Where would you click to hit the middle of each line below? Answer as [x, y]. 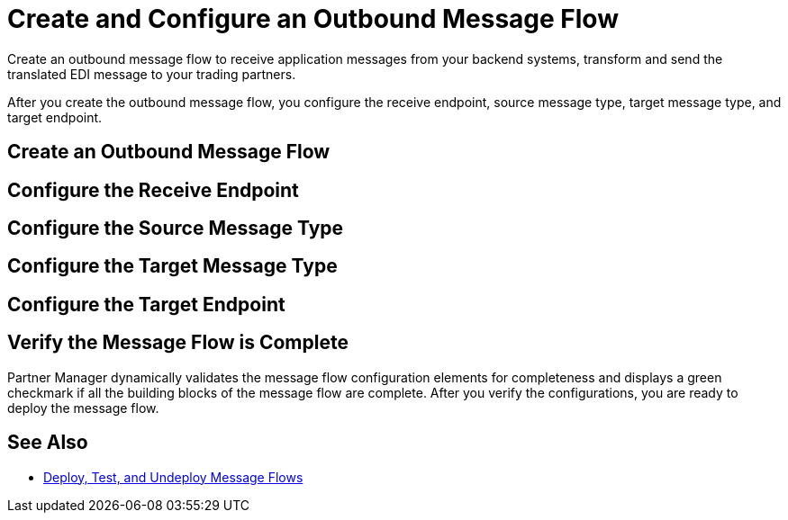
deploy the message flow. [83, 408]
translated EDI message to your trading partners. [152, 74]
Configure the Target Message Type [172, 266]
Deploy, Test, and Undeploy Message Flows [173, 477]
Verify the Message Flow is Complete [178, 343]
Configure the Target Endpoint [146, 304]
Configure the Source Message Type [176, 229]
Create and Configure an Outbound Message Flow [313, 19]
